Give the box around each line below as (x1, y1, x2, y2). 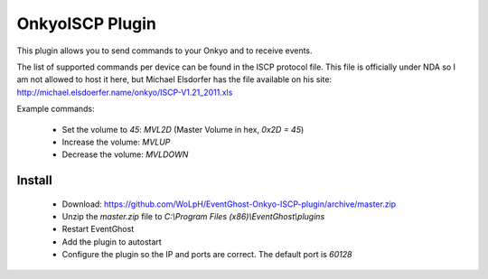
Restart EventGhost (61, 224, 135, 235)
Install (16, 172, 53, 189)
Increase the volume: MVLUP (61, 136, 171, 147)
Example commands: (16, 104, 95, 115)
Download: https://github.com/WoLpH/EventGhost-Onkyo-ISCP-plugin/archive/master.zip (61, 199, 397, 209)
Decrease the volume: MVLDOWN (61, 149, 189, 160)
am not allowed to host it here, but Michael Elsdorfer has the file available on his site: (16, 74, 333, 85)
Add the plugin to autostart (61, 236, 162, 247)
